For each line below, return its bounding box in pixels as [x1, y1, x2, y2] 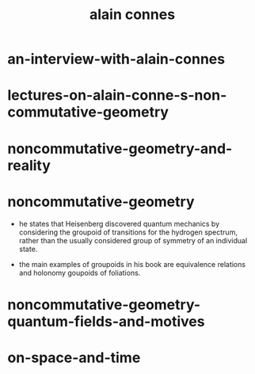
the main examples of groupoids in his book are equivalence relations [18, 259, 246, 269]
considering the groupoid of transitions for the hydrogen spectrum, [18, 227, 238, 237]
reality [7, 156, 51, 174]
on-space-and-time [7, 349, 141, 366]
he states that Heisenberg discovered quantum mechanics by [18, 219, 220, 228]
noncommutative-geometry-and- [7, 139, 233, 158]
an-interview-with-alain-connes [7, 50, 226, 68]
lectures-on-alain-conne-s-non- [7, 86, 227, 105]
